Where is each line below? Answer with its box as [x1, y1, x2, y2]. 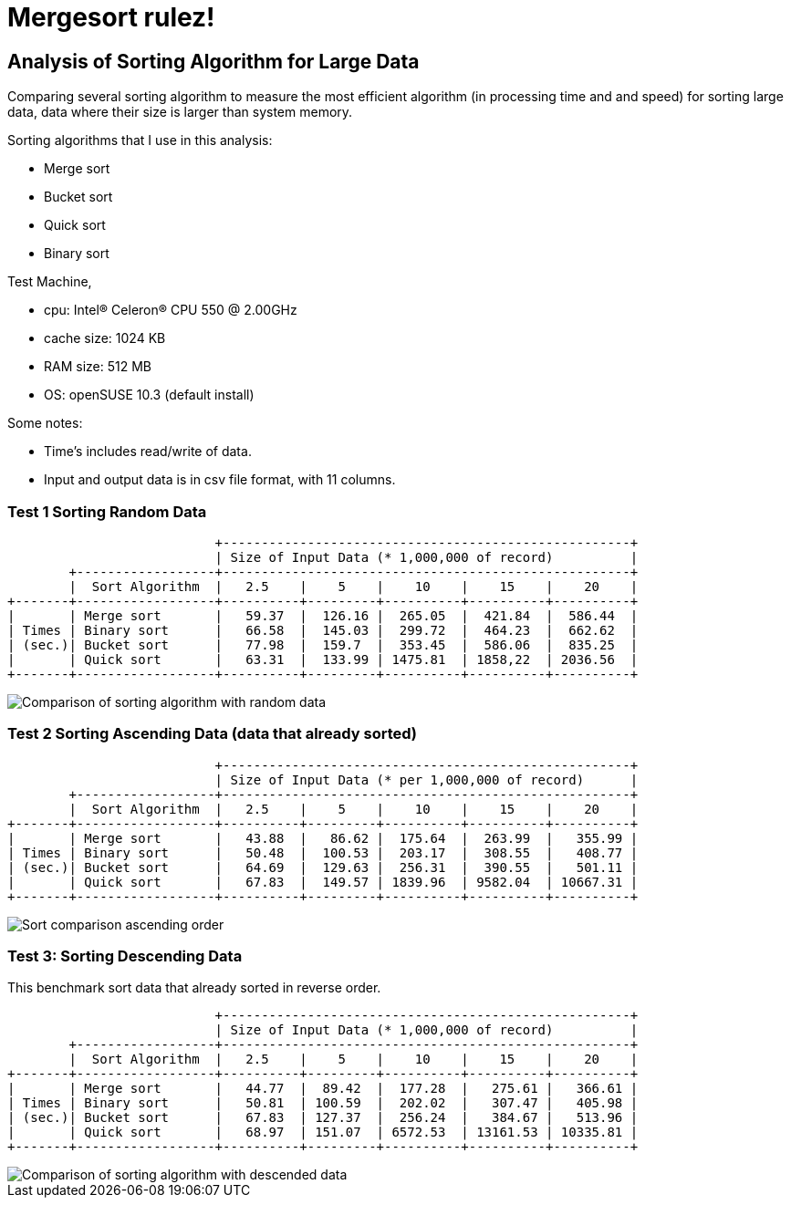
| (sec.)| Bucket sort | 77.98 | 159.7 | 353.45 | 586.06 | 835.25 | [7, 637, 639, 652]
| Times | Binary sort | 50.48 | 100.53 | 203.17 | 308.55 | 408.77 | [7, 845, 639, 860]
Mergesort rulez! [7, 2, 215, 33]
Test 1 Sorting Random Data [7, 502, 207, 521]
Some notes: [7, 415, 83, 431]
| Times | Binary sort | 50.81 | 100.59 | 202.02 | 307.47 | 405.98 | [7, 1096, 639, 1111]
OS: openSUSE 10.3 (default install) [44, 387, 255, 403]
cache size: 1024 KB [44, 330, 166, 347]
